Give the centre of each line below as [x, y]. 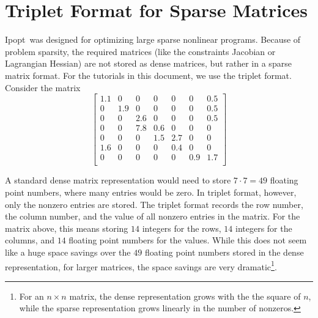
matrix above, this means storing [67, 228]
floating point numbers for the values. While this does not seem [188, 240]
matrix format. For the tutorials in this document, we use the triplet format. [148, 75]
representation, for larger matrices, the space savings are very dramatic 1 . [141, 265]
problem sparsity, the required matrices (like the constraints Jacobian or [140, 51]
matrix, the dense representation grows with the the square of [185, 296]
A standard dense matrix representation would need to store [118, 180]
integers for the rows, [182, 228]
